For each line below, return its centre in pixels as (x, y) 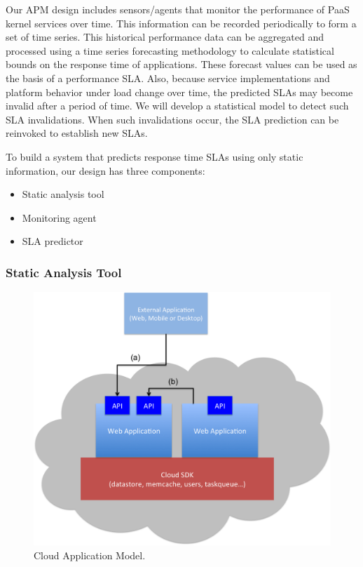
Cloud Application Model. (90, 555)
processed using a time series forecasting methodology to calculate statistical (170, 50)
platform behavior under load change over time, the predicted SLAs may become (179, 92)
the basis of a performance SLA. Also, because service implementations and (168, 78)
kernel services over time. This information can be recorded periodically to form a (181, 23)
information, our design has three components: (105, 170)
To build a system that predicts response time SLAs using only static (155, 156)
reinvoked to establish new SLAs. (77, 133)
